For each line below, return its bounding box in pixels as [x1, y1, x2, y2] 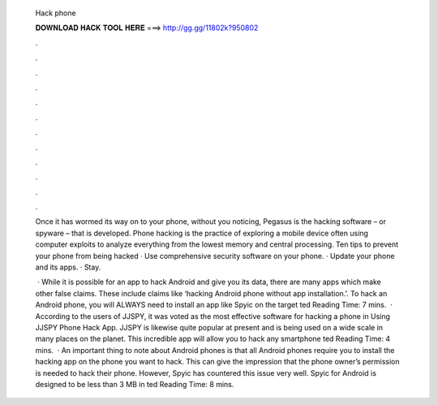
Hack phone [35, 8, 76, 18]
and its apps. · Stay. [35, 262, 101, 272]
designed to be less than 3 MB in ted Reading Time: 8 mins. [35, 379, 234, 389]
